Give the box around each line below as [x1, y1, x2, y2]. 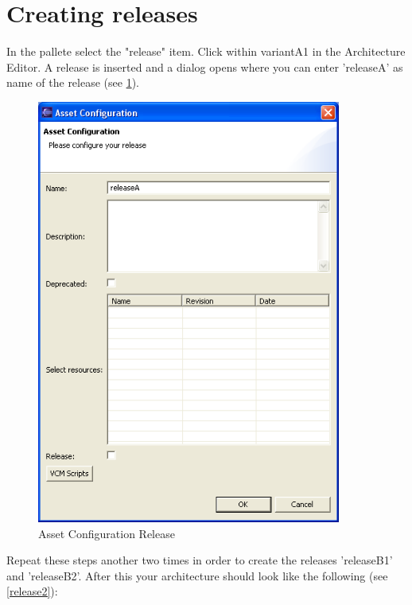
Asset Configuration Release [38, 525, 175, 541]
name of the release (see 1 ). [6, 74, 139, 91]
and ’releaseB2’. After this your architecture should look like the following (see [6, 567, 388, 584]
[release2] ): [6, 583, 58, 599]
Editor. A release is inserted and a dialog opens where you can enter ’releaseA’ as [6, 58, 403, 75]
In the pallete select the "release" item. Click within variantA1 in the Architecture [6, 43, 406, 60]
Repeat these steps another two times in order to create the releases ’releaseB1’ [6, 552, 393, 568]
